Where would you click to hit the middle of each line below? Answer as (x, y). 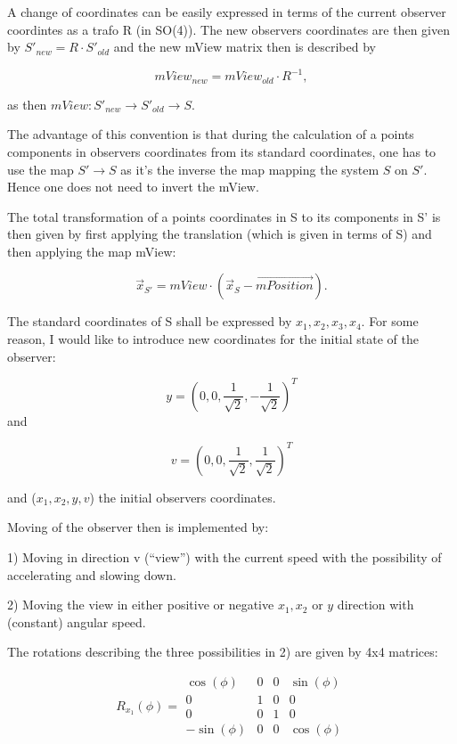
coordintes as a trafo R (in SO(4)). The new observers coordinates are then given (229, 29)
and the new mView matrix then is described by (245, 47)
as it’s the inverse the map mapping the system (250, 169)
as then (27, 104)
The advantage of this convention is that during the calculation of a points (211, 134)
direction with (375, 605)
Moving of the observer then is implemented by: (138, 527)
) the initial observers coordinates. (183, 497)
